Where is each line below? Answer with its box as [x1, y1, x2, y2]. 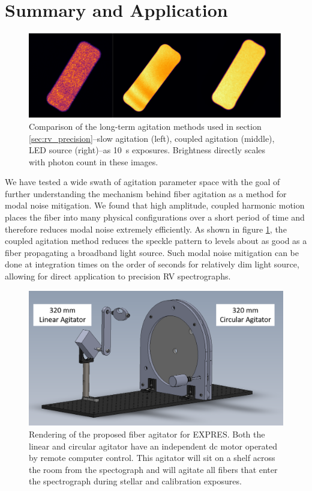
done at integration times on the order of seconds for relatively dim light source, [5, 258, 299, 270]
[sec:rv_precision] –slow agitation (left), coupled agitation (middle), [29, 132, 275, 144]
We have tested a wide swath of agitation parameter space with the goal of [5, 175, 280, 188]
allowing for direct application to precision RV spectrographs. [5, 270, 231, 282]
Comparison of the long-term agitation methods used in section [29, 120, 262, 132]
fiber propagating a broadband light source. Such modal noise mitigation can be [5, 246, 299, 258]
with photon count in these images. [29, 155, 158, 168]
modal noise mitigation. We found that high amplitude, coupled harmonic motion [5, 199, 305, 212]
